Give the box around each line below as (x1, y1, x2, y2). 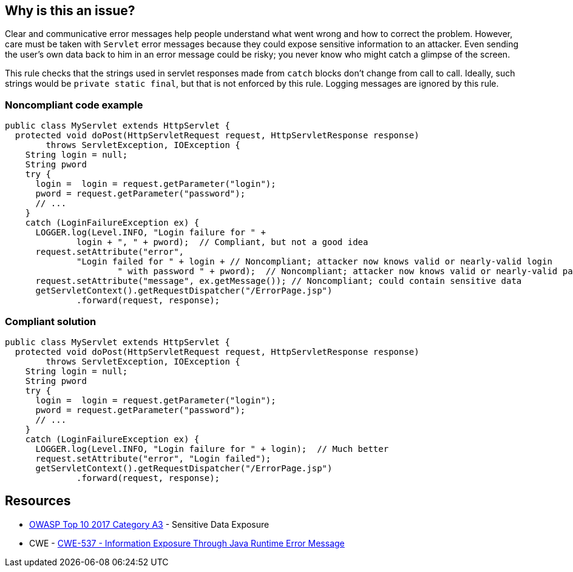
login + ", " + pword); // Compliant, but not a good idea (76, 237, 368, 247)
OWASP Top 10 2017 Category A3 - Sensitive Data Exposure (29, 519, 270, 530)
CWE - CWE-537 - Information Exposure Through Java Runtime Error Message (29, 537, 345, 548)
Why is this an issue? (5, 3, 135, 18)
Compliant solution (5, 315, 97, 328)
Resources (5, 493, 71, 509)
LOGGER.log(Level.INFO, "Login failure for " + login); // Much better (35, 443, 389, 454)
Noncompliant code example (5, 98, 143, 111)
